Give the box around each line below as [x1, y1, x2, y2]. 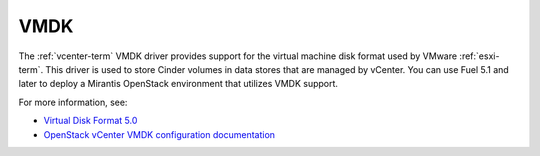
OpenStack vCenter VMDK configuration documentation [43, 128, 275, 140]
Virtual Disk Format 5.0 [43, 115, 138, 127]
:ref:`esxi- [459, 50, 500, 62]
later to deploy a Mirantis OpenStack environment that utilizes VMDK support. [18, 78, 339, 90]
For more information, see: [18, 96, 128, 108]
